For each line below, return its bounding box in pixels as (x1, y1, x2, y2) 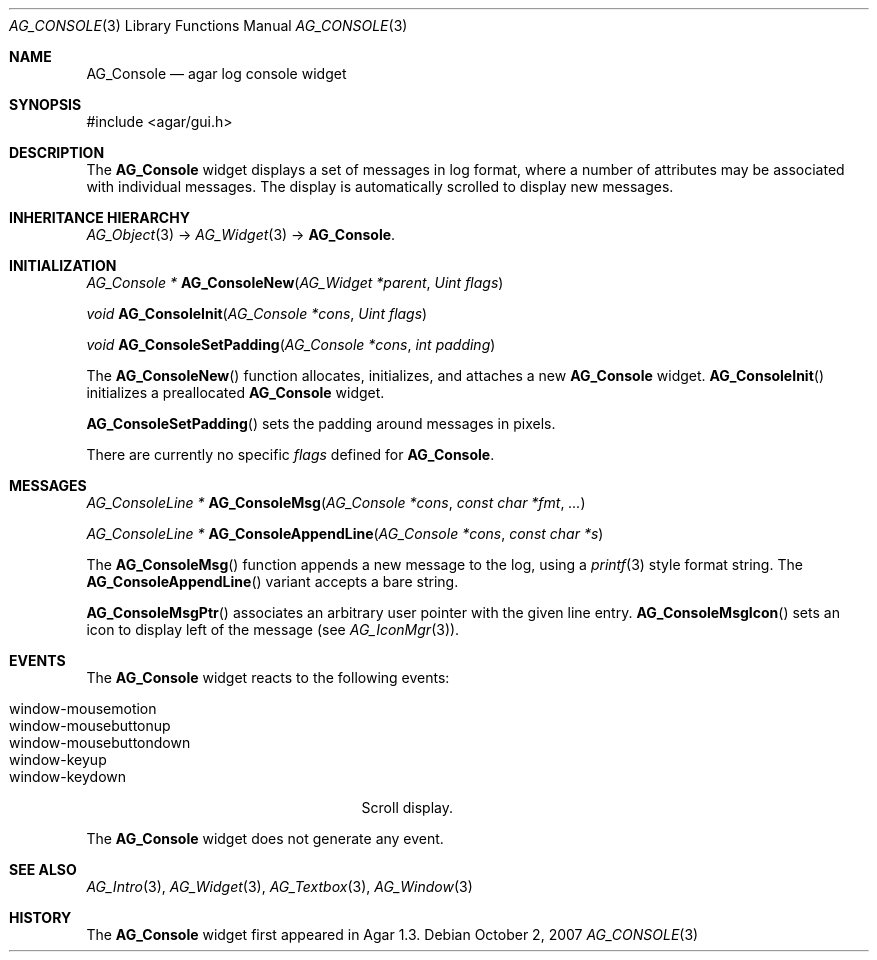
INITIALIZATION (9, 257, 117, 274)
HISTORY (9, 909, 72, 926)
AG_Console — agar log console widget (86, 65, 347, 82)
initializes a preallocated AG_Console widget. (86, 384, 385, 401)
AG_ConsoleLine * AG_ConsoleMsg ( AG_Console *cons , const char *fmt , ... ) (86, 494, 586, 511)
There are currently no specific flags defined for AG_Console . (86, 446, 495, 463)
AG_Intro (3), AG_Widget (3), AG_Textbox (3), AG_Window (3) (86, 878, 473, 895)
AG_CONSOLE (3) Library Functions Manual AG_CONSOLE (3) (9, 17, 408, 34)
